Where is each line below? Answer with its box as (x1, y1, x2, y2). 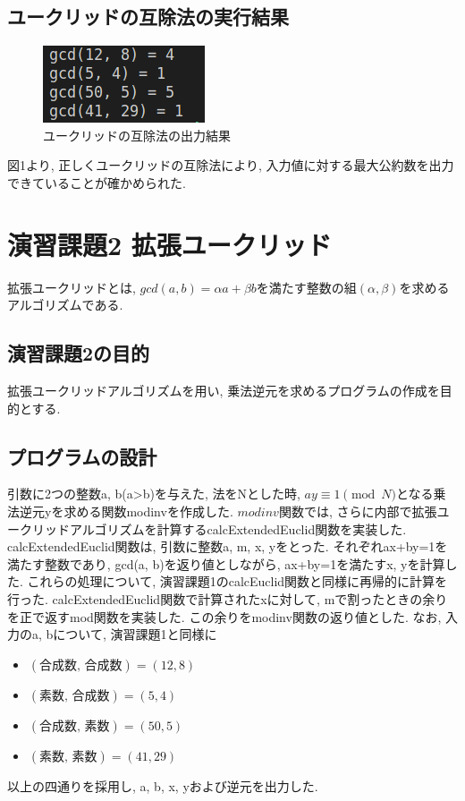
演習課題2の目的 (7, 339, 150, 367)
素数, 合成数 (39, 689, 110, 703)
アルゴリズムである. (7, 295, 123, 314)
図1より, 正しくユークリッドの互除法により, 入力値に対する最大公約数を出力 (7, 156, 454, 175)
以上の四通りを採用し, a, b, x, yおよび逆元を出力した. (7, 776, 318, 795)
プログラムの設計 (7, 442, 157, 470)
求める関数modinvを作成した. (63, 502, 233, 521)
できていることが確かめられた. (7, 173, 186, 192)
